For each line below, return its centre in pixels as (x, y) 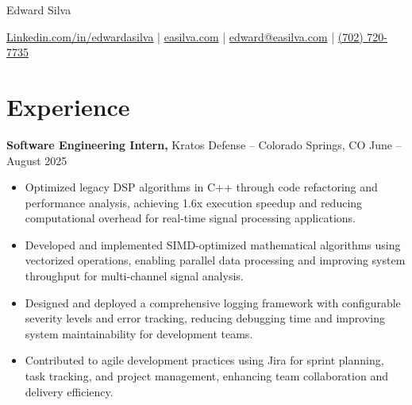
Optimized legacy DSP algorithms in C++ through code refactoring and (201, 187)
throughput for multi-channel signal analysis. (134, 276)
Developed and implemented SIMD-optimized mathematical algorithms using (213, 244)
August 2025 (37, 160)
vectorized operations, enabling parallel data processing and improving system (215, 260)
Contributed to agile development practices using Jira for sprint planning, (204, 360)
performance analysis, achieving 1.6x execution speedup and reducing (194, 202)
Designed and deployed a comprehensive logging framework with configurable (213, 302)
